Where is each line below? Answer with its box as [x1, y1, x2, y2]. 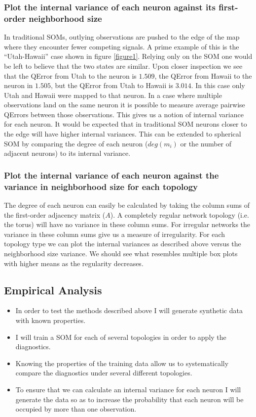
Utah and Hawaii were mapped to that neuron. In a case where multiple [4, 90, 222, 100]
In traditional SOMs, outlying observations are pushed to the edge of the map [4, 32, 240, 42]
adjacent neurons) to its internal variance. [4, 148, 131, 158]
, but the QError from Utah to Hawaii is [50, 80, 174, 91]
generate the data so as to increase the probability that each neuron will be [15, 394, 244, 404]
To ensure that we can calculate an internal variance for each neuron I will [15, 384, 241, 394]
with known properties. [15, 315, 86, 325]
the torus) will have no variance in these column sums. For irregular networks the [4, 219, 250, 230]
